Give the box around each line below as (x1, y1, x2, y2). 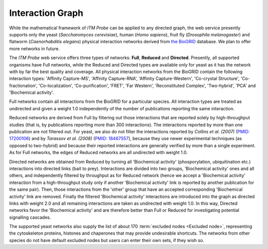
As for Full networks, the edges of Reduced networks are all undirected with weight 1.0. (9, 150, 188, 156)
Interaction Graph (9, 7, 84, 18)
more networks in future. (9, 45, 60, 52)
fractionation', (9, 83, 38, 88)
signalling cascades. (9, 214, 52, 220)
